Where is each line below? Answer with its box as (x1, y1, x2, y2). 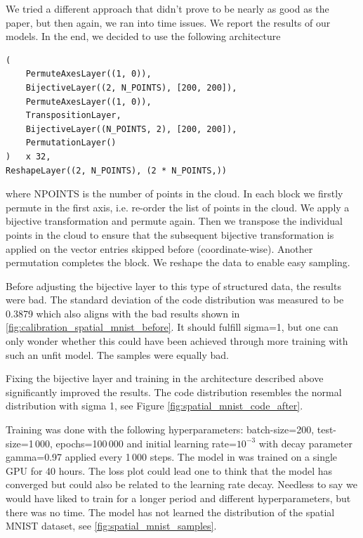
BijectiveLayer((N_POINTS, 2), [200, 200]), (25, 124, 237, 134)
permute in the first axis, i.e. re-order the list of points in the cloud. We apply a (6, 199, 350, 214)
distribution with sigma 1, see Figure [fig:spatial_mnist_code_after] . (6, 398, 303, 413)
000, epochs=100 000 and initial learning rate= (35, 435, 237, 450)
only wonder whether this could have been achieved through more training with (6, 334, 348, 348)
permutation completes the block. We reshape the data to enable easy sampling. (6, 255, 350, 270)
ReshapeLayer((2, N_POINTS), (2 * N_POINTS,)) (6, 165, 227, 176)
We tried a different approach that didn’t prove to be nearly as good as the (6, 1, 329, 15)
